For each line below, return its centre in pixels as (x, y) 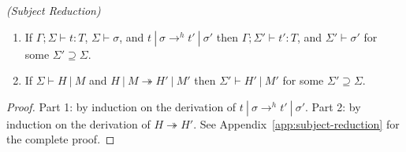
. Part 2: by (333, 106)
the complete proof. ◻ (61, 139)
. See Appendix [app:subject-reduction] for (296, 123)
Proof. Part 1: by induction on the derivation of (121, 106)
